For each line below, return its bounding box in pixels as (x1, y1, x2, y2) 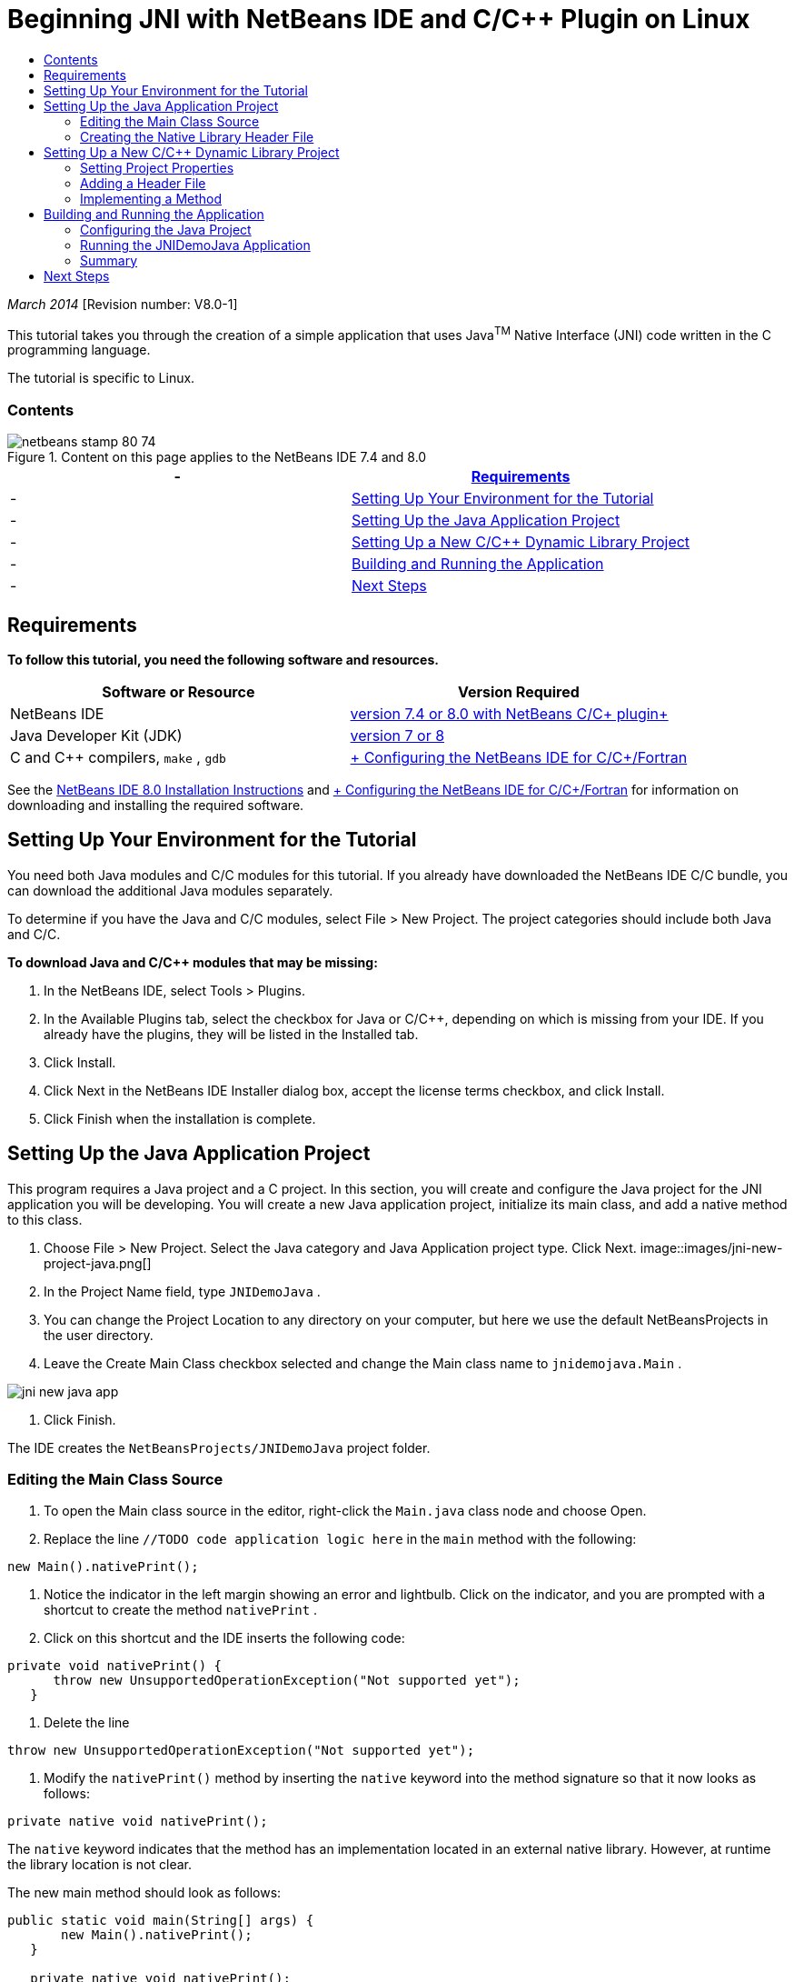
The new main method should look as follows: (7, 1885, 282, 1901)
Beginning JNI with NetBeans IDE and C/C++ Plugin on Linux (7, 4, 750, 35)
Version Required (457, 683, 580, 701)
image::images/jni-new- (640, 1239, 783, 1256)
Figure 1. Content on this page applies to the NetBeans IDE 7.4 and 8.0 (7, 449, 427, 465)
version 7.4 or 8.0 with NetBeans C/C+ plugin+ (350, 705, 669, 723)
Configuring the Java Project (80, 221, 252, 237)
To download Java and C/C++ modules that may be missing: (7, 954, 378, 970)
